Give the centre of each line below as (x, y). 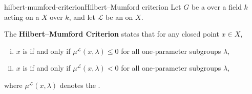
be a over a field (216, 7)
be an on (119, 17)
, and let (82, 17)
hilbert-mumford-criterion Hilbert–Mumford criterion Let (93, 7)
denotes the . (80, 85)
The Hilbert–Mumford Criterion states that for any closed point (112, 34)
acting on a (22, 17)
